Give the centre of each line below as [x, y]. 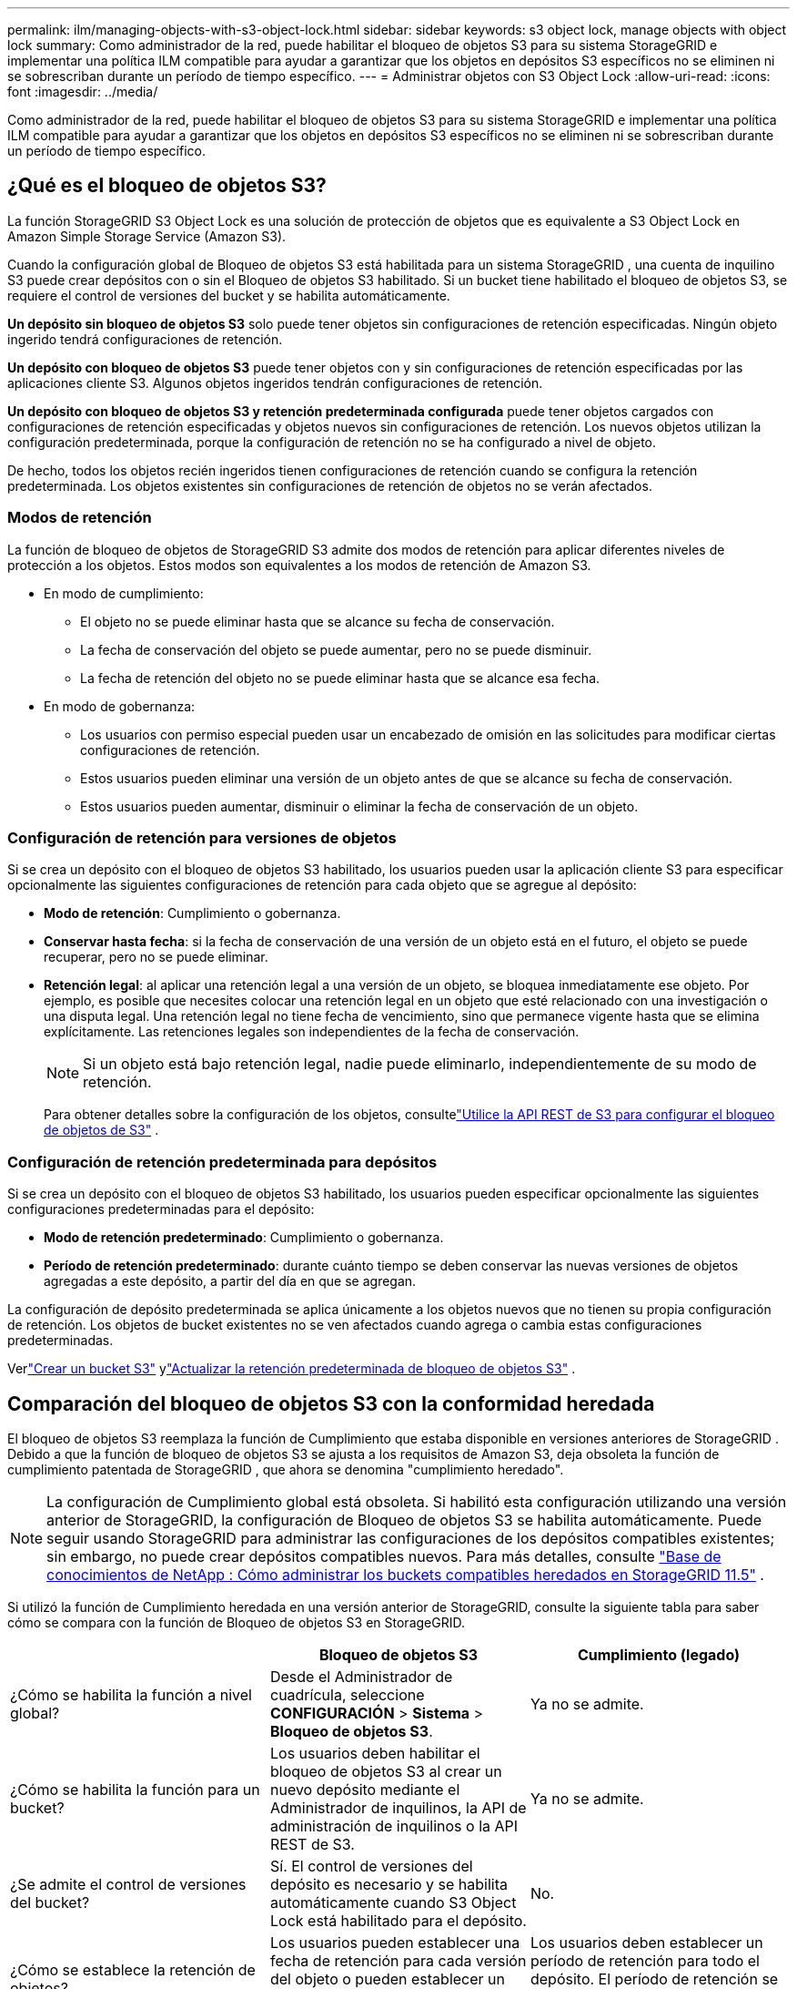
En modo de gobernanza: [120, 706]
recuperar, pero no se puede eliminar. [156, 957]
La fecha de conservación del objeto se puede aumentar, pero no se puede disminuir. [336, 649]
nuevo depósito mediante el [365, 1789]
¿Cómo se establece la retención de [133, 1969]
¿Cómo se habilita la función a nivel [131, 1694]
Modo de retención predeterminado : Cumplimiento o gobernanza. [244, 1238]
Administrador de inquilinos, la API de [398, 1807]
